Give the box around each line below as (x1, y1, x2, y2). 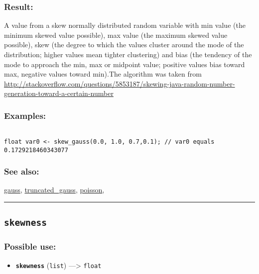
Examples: (4, 109, 46, 121)
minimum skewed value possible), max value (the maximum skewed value (4, 29, 228, 40)
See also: (4, 165, 39, 178)
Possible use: (4, 240, 56, 253)
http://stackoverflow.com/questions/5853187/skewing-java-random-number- (4, 78, 235, 89)
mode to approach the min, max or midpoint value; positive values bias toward (4, 59, 245, 69)
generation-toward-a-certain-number (4, 88, 114, 98)
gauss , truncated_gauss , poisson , (4, 184, 105, 195)
